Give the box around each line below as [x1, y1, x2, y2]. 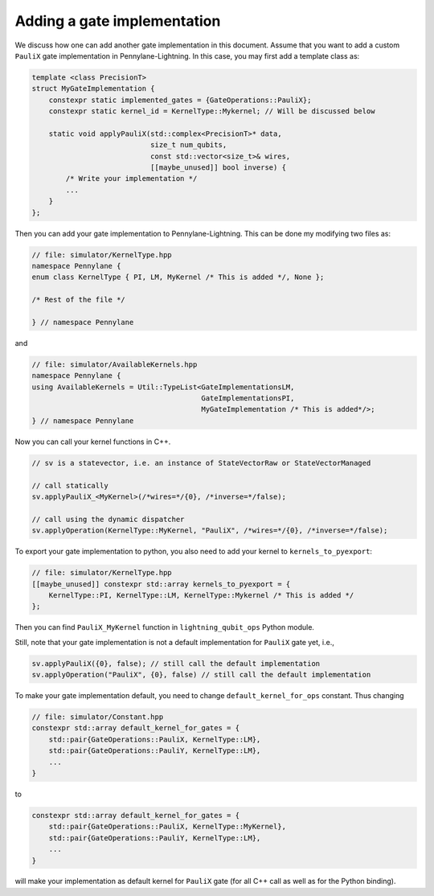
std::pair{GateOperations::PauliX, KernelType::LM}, [48, 734, 261, 744]
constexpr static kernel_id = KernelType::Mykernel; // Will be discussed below [48, 107, 375, 116]
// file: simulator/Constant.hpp [31, 713, 164, 721]
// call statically [31, 481, 108, 490]
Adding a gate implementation [14, 12, 221, 30]
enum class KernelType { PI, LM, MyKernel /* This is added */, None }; [31, 273, 325, 282]
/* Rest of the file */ [31, 295, 126, 305]
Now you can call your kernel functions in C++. [14, 437, 171, 446]
